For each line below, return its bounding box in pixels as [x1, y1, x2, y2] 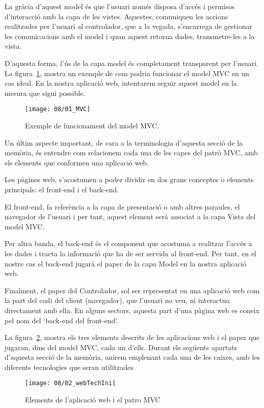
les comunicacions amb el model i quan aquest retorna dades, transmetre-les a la [5, 30, 255, 41]
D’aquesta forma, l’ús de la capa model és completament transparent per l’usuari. [5, 57, 258, 68]
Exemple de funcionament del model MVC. [25, 120, 159, 130]
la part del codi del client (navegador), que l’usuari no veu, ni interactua [5, 295, 230, 305]
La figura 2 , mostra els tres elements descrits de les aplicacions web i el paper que [5, 332, 260, 343]
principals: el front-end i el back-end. [5, 184, 119, 194]
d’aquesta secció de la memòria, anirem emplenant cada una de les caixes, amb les [5, 352, 260, 362]
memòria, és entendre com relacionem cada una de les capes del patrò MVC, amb [5, 147, 258, 158]
